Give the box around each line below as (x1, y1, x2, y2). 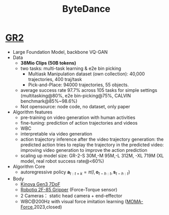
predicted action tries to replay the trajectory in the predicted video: (20, 142, 164, 148)
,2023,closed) (32, 204, 63, 210)
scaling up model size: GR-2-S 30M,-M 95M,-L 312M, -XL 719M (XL (20, 152, 164, 159)
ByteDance (62, 3, 110, 15)
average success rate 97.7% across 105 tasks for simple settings (20, 87, 158, 93)
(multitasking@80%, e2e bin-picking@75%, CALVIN (20, 92, 131, 99)
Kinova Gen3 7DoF (20, 181, 61, 187)
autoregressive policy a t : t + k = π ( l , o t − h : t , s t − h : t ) (20, 169, 130, 176)
